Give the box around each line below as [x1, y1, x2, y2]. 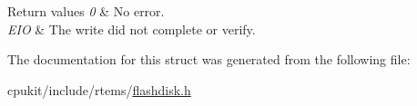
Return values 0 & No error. [7, 2, 165, 20]
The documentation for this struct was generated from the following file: [7, 50, 411, 69]
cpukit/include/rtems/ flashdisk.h [7, 80, 191, 99]
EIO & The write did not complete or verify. [7, 19, 256, 38]
